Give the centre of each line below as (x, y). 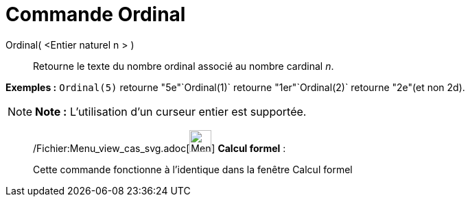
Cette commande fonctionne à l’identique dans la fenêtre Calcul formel (193, 169)
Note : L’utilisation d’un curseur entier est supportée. (171, 111)
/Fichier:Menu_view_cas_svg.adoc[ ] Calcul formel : (160, 148)
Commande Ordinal (96, 14)
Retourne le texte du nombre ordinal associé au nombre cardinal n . (184, 66)
